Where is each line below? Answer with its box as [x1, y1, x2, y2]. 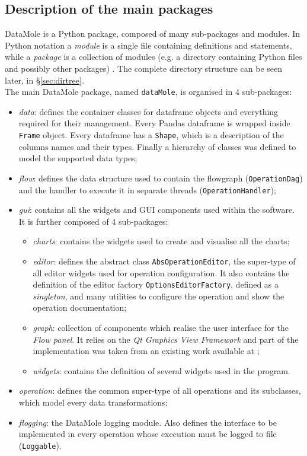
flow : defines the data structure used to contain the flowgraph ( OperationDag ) [18, 171, 303, 184]
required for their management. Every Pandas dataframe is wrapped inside [18, 117, 290, 129]
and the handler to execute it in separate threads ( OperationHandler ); [18, 183, 276, 196]
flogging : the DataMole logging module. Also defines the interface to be [18, 416, 277, 428]
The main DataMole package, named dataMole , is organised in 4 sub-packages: [5, 85, 292, 98]
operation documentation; [33, 301, 127, 314]
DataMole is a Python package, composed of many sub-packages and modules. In [5, 27, 300, 40]
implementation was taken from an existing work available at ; [33, 345, 260, 357]
